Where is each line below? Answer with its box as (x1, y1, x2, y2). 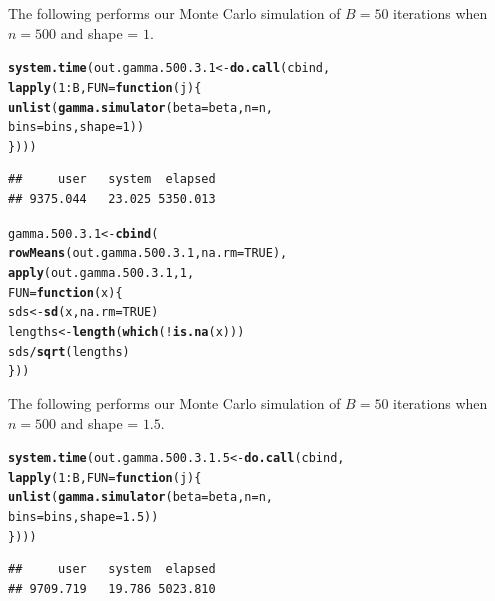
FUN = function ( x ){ (8, 285, 123, 300)
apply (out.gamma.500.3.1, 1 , (8, 265, 195, 280)
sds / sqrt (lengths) (8, 344, 130, 359)
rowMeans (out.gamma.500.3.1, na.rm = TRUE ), (8, 246, 288, 261)
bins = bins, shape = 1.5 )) (8, 510, 159, 525)
